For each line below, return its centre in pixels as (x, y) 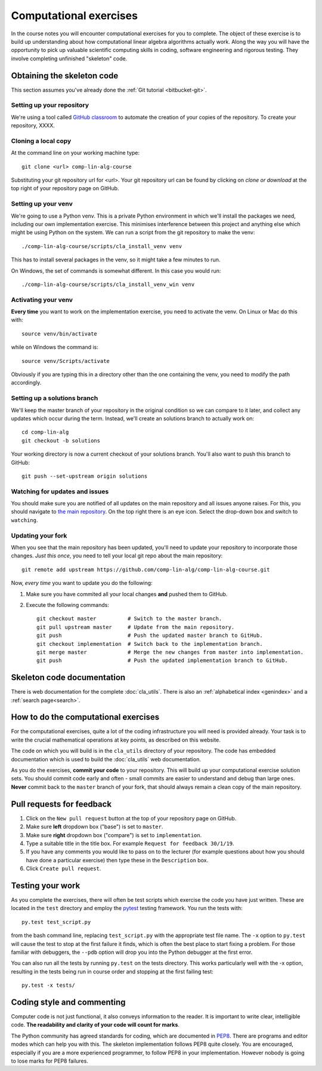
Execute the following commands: (68, 605)
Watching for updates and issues (60, 492)
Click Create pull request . (64, 869)
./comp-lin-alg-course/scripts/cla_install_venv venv (102, 246)
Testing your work (46, 885)
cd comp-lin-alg (45, 432)
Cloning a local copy (41, 141)
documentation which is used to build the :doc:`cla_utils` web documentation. (106, 759)
